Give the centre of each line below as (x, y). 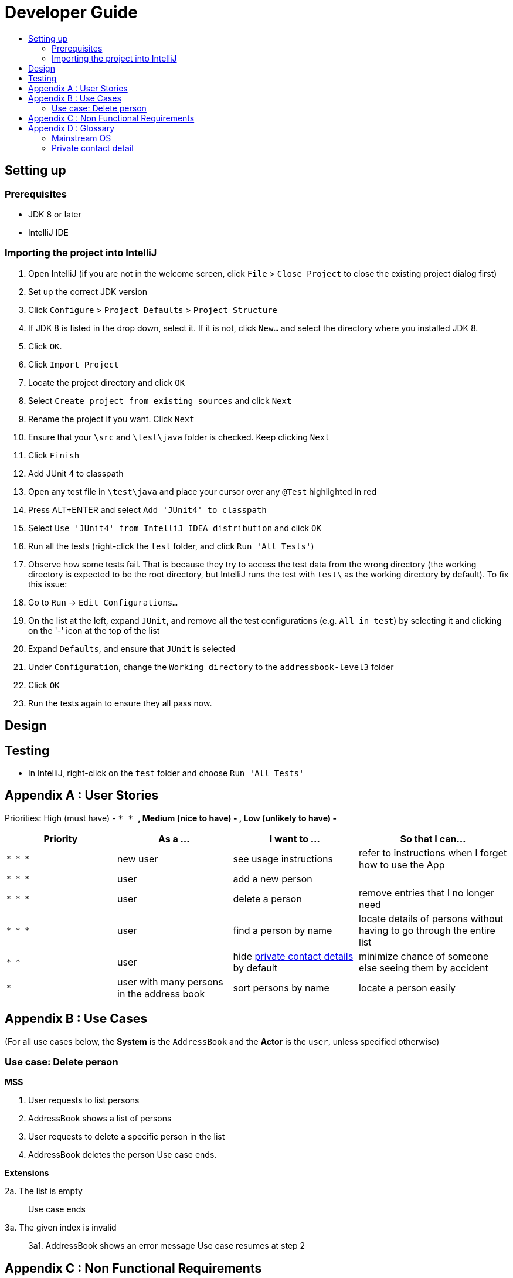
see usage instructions (283, 859)
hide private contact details (293, 956)
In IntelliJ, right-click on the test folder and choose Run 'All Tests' (166, 773)
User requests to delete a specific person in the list (127, 1137)
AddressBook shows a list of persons (100, 1119)
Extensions (27, 1173)
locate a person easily (407, 988)
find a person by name (283, 930)
